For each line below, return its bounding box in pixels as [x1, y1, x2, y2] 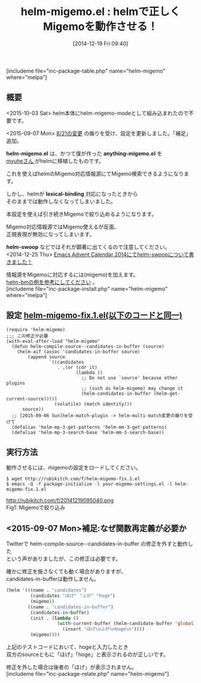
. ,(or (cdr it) [57, 364, 98, 370]
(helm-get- [153, 391, 181, 397]
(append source [28, 353, 66, 360]
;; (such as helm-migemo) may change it [81, 385, 184, 391]
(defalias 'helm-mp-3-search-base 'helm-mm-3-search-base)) [11, 429, 165, 435]
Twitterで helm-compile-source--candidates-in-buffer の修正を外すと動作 [6, 540, 188, 547]
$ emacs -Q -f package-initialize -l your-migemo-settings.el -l [6, 481, 172, 487]
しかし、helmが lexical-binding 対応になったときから [6, 190, 139, 197]
